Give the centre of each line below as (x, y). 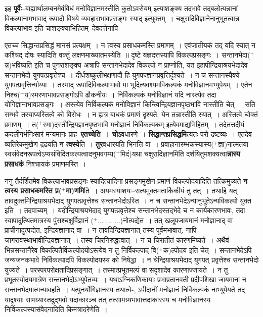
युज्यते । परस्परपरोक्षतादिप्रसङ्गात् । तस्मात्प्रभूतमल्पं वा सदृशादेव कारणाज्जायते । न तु (116, 269)
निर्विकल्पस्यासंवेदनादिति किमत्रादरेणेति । (56, 309)
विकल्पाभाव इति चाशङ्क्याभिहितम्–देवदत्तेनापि (61, 28)
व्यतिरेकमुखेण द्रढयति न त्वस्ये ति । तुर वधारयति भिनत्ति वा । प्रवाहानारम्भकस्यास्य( (109, 144)
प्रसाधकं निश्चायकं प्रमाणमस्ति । (46, 163)
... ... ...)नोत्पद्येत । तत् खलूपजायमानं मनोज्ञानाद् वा (165, 220)
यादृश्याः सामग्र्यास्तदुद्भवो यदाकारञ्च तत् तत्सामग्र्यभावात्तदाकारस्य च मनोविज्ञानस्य (108, 299)
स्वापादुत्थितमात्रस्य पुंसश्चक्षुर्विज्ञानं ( (49, 220)
